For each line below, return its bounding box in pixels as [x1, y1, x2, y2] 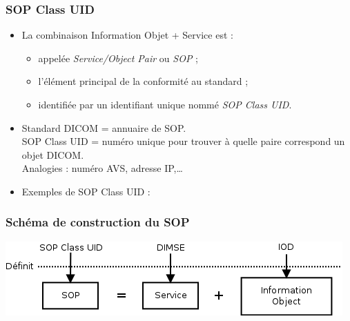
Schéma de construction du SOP [6, 213, 190, 231]
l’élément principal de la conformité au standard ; [38, 74, 249, 88]
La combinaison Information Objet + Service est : [21, 28, 233, 42]
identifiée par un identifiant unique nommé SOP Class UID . [38, 97, 292, 111]
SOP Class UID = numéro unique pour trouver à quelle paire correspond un [21, 134, 345, 148]
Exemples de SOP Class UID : [21, 184, 150, 198]
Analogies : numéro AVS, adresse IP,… [21, 161, 183, 175]
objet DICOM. [21, 147, 84, 162]
